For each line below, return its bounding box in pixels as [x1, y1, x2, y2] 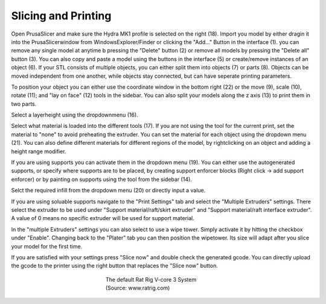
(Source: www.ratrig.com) [106, 284, 170, 292]
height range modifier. [11, 148, 66, 155]
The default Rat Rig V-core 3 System [106, 276, 197, 283]
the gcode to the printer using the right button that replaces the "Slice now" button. [11, 262, 219, 270]
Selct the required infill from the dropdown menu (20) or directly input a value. [11, 187, 206, 194]
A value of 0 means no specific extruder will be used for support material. [11, 215, 194, 222]
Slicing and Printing [11, 9, 112, 22]
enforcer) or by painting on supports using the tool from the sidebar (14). [11, 176, 193, 183]
